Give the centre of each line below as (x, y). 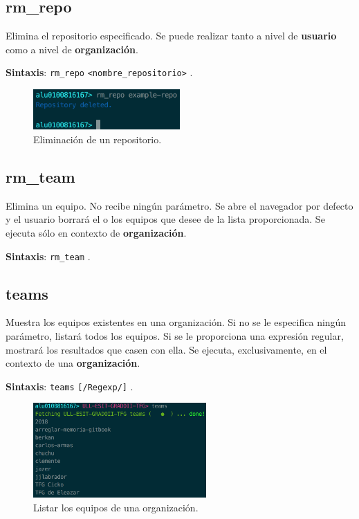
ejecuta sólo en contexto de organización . (96, 232)
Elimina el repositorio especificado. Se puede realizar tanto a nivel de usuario (171, 36)
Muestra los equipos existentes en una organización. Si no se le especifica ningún (176, 322)
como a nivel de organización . (72, 49)
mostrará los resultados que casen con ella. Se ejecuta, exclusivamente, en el (166, 349)
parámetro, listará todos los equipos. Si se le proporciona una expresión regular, (175, 335)
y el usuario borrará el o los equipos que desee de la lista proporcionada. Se (165, 219)
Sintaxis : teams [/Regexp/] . (70, 386)
